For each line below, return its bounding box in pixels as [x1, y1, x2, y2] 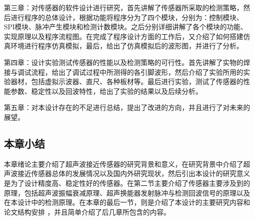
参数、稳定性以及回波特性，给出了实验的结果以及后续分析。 [10, 86, 202, 96]
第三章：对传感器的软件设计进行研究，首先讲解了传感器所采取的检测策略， [4, 2, 243, 12]
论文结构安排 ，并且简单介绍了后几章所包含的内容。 [4, 206, 170, 217]
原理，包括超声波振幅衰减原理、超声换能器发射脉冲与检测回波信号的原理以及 [4, 187, 250, 198]
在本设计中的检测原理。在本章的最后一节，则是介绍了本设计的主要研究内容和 [4, 197, 250, 207]
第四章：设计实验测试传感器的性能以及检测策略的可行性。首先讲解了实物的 [4, 57, 243, 67]
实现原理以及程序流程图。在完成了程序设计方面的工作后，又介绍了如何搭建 [4, 31, 243, 41]
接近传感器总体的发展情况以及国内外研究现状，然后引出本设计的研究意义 [17, 168, 250, 178]
